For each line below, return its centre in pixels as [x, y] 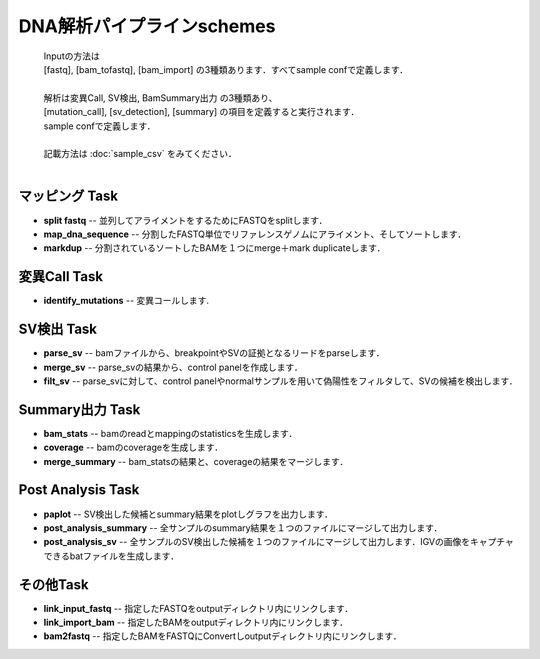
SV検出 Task [58, 329]
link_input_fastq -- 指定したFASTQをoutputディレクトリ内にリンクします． [198, 608]
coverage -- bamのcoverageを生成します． [133, 447]
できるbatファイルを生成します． [111, 556]
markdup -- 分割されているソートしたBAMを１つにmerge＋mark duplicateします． [214, 248]
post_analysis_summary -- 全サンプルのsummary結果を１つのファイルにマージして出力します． [243, 527]
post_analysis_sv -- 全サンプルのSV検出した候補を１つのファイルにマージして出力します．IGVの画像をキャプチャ [278, 542]
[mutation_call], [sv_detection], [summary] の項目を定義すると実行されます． [201, 112]
